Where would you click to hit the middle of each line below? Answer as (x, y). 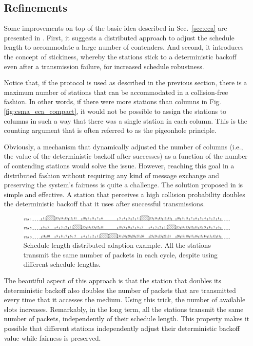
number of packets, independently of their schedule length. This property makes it (127, 319)
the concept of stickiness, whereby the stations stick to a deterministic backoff (120, 56)
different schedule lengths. (62, 264)
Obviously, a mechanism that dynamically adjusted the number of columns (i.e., (124, 146)
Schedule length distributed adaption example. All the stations (117, 245)
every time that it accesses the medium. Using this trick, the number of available (125, 300)
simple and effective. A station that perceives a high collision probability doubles (125, 194)
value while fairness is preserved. (52, 337)
